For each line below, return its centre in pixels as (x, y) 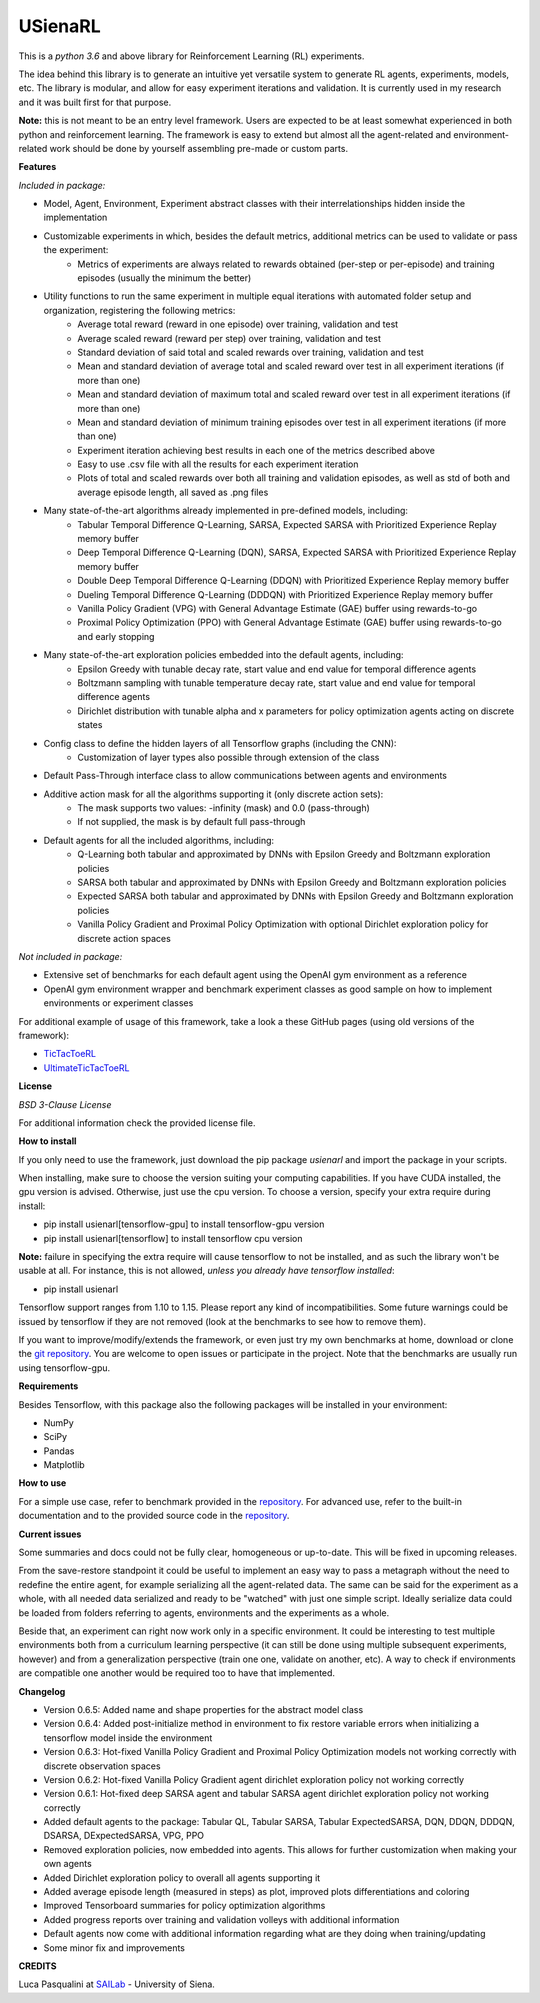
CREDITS (37, 1966)
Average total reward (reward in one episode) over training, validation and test (238, 324)
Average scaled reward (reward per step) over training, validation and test (229, 338)
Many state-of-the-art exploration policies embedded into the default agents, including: (223, 655)
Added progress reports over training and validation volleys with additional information (221, 1919)
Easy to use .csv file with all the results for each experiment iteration (218, 464)
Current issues (50, 1534)
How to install (47, 1141)
